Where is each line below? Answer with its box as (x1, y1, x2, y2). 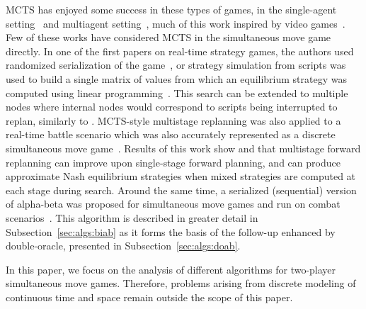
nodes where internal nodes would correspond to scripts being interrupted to (6, 99, 338, 114)
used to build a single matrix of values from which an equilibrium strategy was (6, 71, 347, 86)
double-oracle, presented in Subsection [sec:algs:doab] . (6, 238, 241, 253)
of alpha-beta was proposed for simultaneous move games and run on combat (6, 196, 341, 211)
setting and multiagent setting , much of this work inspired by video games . (6, 16, 345, 30)
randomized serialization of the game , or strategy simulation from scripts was (6, 57, 346, 72)
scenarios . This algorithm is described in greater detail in (6, 210, 258, 225)
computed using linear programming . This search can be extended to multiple (6, 85, 348, 100)
